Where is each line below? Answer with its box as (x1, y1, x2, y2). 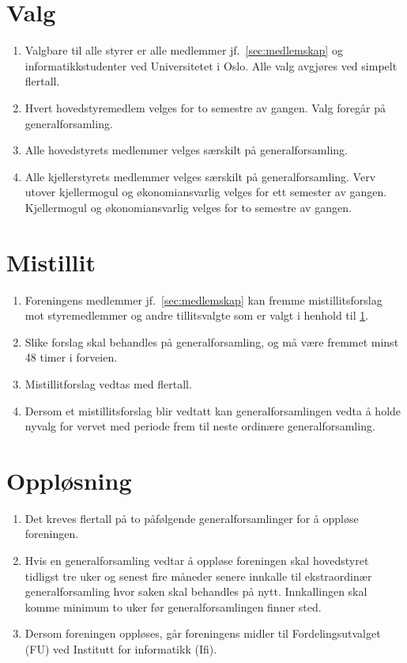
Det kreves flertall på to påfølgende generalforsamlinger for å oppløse (24, 510, 359, 526)
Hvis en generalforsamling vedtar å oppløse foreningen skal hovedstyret (24, 552, 369, 569)
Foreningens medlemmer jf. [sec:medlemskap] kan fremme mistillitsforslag (24, 291, 383, 308)
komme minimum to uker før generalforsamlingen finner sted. (24, 598, 322, 615)
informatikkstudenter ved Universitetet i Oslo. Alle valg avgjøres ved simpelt (24, 57, 398, 74)
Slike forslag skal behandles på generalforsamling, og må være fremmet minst (24, 333, 399, 350)
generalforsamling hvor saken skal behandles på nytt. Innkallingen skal (24, 583, 367, 600)
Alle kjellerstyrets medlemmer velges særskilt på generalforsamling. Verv (24, 168, 376, 184)
